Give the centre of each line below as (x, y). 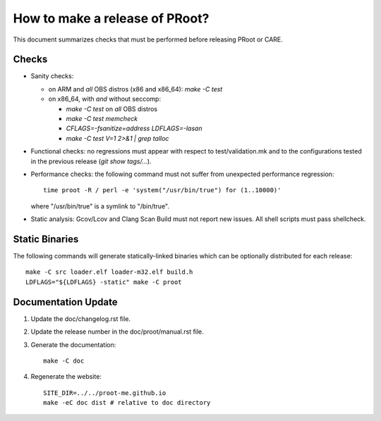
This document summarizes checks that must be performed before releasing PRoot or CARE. (148, 39)
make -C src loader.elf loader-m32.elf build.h (109, 272)
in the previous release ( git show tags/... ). (91, 161)
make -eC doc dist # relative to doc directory (127, 403)
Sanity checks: (52, 76)
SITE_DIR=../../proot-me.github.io (105, 393)
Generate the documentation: (73, 344)
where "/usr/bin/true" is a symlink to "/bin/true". (100, 206)
